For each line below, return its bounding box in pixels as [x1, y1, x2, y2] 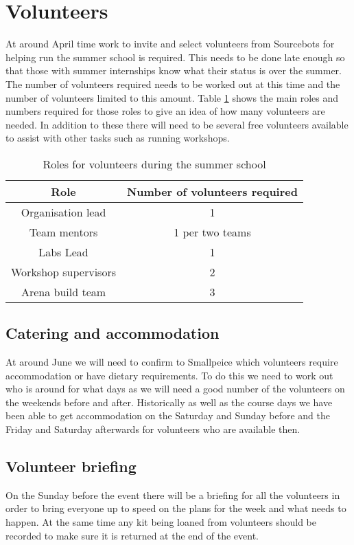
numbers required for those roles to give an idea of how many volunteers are [5, 104, 325, 118]
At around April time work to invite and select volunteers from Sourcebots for [5, 36, 335, 51]
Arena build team [21, 283, 106, 300]
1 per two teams [174, 223, 251, 240]
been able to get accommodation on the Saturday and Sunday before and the [5, 408, 331, 423]
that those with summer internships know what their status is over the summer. [5, 63, 342, 78]
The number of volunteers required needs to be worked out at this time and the [5, 76, 340, 91]
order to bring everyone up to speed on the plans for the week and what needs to [5, 501, 346, 515]
